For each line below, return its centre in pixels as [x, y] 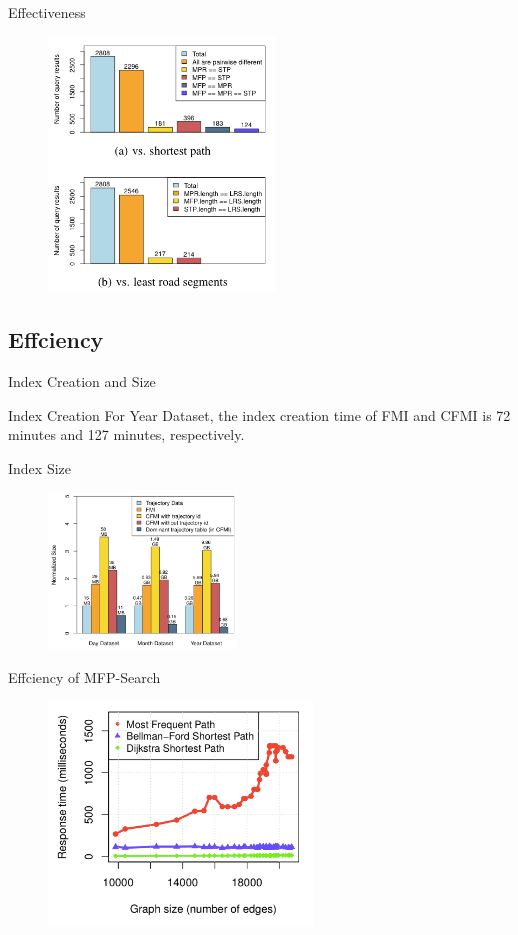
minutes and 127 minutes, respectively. [126, 434]
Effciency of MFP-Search [84, 676]
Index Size [39, 467]
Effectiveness [47, 12]
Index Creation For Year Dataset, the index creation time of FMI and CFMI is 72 [259, 414]
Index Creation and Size [82, 381]
